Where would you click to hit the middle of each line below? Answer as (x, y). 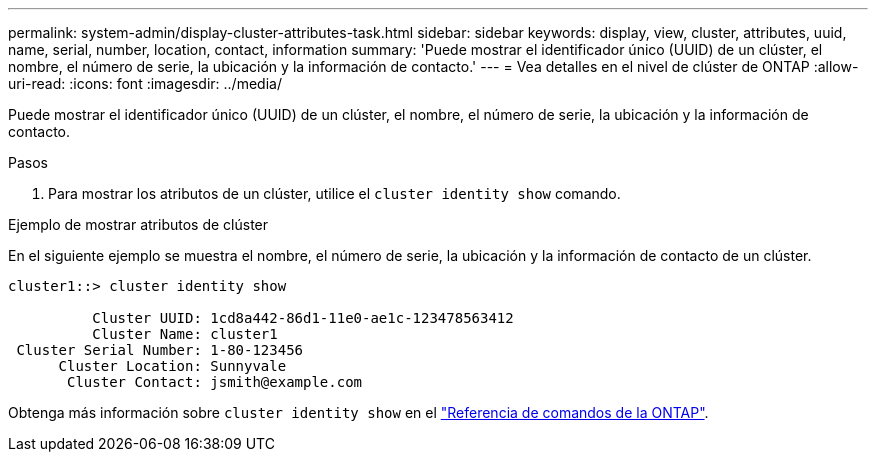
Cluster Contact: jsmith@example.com (215, 382)
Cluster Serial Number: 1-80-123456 (160, 350)
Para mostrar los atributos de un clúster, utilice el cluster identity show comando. (334, 193)
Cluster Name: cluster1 (185, 334)
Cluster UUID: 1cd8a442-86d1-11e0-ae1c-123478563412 (303, 318)
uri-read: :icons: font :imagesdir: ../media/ (145, 83)
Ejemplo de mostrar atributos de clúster (138, 224)
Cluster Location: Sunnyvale (172, 366)
